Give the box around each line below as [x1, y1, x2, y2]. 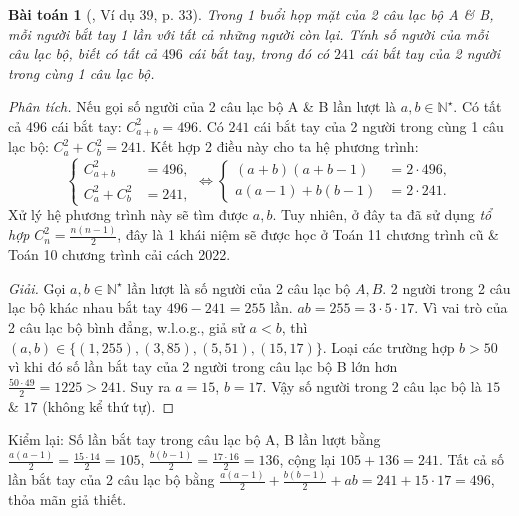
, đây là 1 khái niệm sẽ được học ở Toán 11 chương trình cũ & [117, 224, 499, 245]
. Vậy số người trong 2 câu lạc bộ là [262, 375, 482, 396]
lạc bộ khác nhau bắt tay [8, 297, 163, 318]
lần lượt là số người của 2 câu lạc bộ [127, 277, 351, 298]
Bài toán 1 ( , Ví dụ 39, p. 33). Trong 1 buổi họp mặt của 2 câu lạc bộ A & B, [8, 4, 494, 24]
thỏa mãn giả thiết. [8, 489, 127, 510]
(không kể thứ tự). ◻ [42, 395, 175, 416]
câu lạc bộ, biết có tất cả [8, 43, 157, 64]
